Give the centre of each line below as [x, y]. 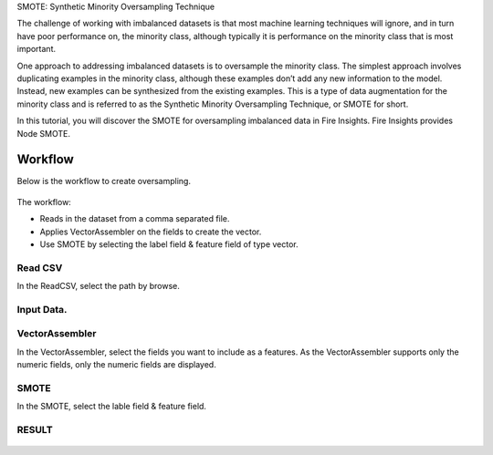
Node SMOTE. [44, 133]
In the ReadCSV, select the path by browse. [98, 286]
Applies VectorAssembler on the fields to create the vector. [151, 232]
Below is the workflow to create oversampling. [104, 181]
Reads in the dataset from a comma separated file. [135, 219]
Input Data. [42, 309]
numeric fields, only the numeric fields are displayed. [116, 365]
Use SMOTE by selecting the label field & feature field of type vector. [169, 244]
